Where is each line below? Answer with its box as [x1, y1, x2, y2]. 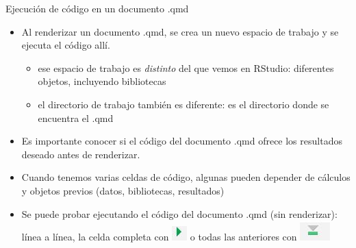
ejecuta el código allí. [21, 38, 110, 52]
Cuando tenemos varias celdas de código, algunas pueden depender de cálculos [21, 170, 351, 184]
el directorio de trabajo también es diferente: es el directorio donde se [38, 97, 329, 111]
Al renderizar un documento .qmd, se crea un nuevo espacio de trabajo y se [21, 24, 339, 38]
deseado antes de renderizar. [21, 147, 140, 161]
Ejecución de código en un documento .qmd [5, 1, 189, 15]
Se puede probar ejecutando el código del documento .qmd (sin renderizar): [21, 206, 338, 221]
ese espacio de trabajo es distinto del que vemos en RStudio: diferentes [38, 60, 334, 75]
